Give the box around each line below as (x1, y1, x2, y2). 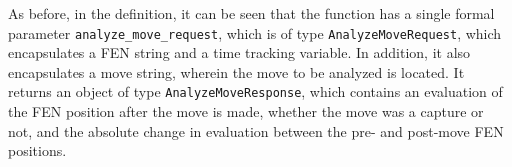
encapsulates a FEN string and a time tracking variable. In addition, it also (8, 42, 471, 63)
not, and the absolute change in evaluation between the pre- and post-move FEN (8, 120, 504, 141)
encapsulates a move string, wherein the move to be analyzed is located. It (8, 61, 465, 82)
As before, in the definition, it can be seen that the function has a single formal (8, 3, 495, 23)
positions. (8, 140, 67, 161)
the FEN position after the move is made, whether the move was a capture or (8, 101, 484, 122)
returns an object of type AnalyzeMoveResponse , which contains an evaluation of (8, 81, 503, 102)
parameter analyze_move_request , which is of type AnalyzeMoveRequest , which (8, 22, 502, 43)
